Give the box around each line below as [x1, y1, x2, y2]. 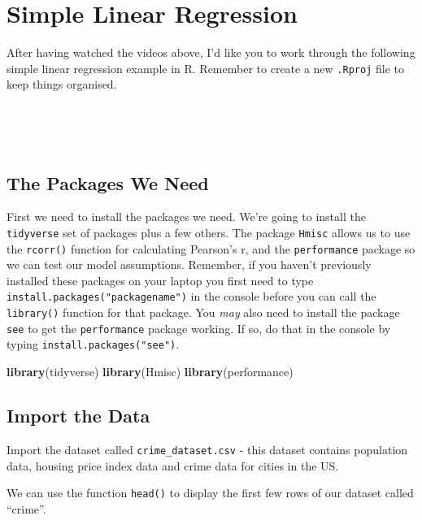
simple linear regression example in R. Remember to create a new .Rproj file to [7, 59, 404, 76]
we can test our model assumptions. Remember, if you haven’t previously [7, 256, 372, 273]
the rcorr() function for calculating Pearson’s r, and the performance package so [7, 240, 415, 257]
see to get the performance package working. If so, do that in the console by [7, 319, 391, 336]
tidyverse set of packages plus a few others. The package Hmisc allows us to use [7, 223, 411, 240]
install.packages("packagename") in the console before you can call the [7, 288, 376, 305]
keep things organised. [7, 76, 117, 93]
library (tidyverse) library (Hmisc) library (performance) [7, 363, 294, 380]
